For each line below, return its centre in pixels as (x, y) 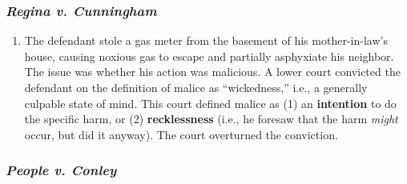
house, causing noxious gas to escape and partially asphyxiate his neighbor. (209, 56)
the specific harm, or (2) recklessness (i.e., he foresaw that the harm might (211, 119)
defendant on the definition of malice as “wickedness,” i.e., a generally (196, 87)
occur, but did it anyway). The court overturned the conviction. (181, 134)
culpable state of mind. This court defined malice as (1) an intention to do (210, 103)
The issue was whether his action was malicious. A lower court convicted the (212, 72)
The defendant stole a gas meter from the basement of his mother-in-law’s (206, 40)
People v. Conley (61, 170)
